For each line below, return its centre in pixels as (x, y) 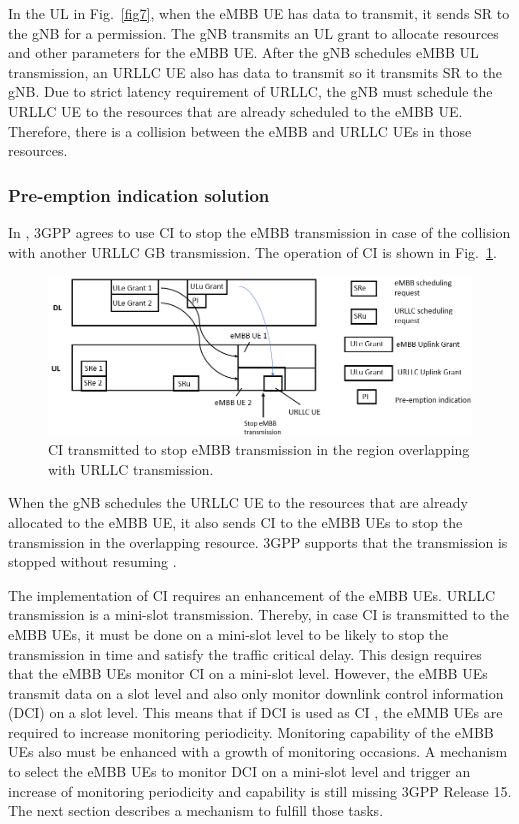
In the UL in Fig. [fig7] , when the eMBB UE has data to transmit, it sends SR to (259, 13)
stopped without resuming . (92, 561)
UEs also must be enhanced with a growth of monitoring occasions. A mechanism (258, 751)
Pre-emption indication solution (139, 194)
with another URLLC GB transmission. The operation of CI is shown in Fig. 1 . (252, 251)
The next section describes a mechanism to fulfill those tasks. (196, 810)
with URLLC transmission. (131, 468)
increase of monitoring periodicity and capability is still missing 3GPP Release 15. (260, 790)
